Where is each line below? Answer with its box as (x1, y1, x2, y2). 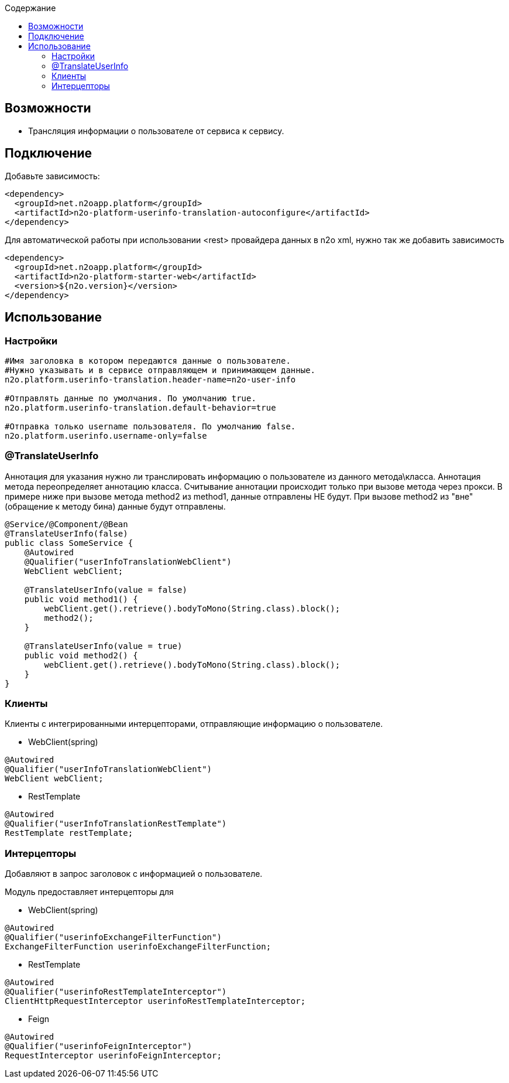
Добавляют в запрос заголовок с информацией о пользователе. (5, 869, 263, 879)
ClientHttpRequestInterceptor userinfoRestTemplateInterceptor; (5, 996, 306, 1006)
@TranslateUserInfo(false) (5, 528, 128, 538)
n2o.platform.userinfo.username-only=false (5, 431, 207, 440)
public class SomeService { (5, 538, 133, 548)
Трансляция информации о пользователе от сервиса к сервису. (28, 125, 284, 136)
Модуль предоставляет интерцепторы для (5, 887, 174, 897)
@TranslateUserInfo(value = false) (24, 585, 187, 595)
